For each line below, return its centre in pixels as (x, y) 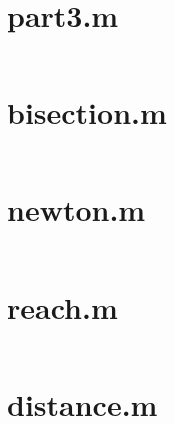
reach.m (62, 306)
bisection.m (87, 112)
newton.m (76, 209)
